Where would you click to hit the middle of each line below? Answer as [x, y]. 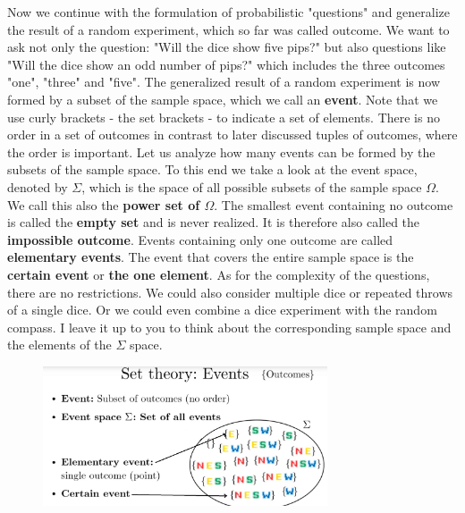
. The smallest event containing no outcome [334, 204]
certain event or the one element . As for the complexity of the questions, [219, 274]
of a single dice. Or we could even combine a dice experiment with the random [222, 310]
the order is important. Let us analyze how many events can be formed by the [221, 151]
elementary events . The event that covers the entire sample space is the [211, 257]
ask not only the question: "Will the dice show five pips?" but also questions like [227, 47]
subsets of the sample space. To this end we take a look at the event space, [212, 169]
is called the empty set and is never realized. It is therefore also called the [214, 222]
